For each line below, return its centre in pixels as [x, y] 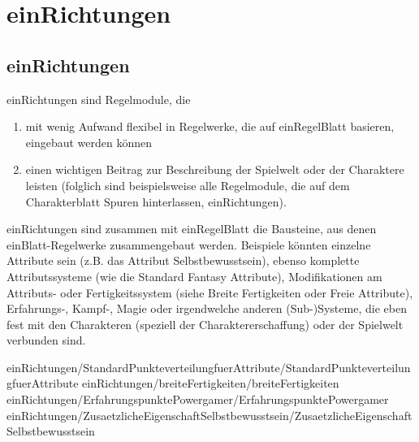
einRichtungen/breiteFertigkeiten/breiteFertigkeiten [211, 383]
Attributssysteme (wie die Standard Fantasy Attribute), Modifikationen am [194, 276]
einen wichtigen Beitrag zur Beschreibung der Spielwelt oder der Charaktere [215, 169]
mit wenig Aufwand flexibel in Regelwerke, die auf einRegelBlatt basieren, [210, 126]
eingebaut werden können [89, 142]
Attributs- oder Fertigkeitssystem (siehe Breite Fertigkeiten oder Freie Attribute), [210, 292]
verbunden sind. [46, 340]
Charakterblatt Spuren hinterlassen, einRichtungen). [156, 201]
